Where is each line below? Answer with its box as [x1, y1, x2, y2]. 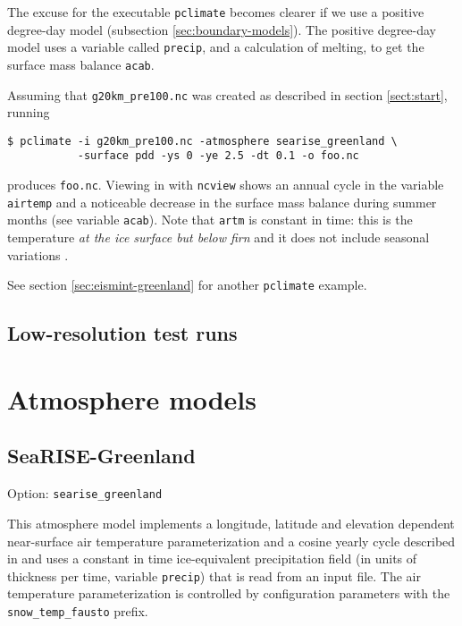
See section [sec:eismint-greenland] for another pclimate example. [7, 275, 367, 294]
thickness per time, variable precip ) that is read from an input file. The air [7, 566, 421, 585]
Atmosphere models [7, 380, 256, 417]
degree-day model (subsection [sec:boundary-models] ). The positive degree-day [7, 20, 436, 38]
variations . [7, 245, 69, 264]
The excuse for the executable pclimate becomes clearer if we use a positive [7, 3, 424, 21]
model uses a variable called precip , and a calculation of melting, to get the [7, 38, 424, 56]
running [7, 103, 50, 122]
